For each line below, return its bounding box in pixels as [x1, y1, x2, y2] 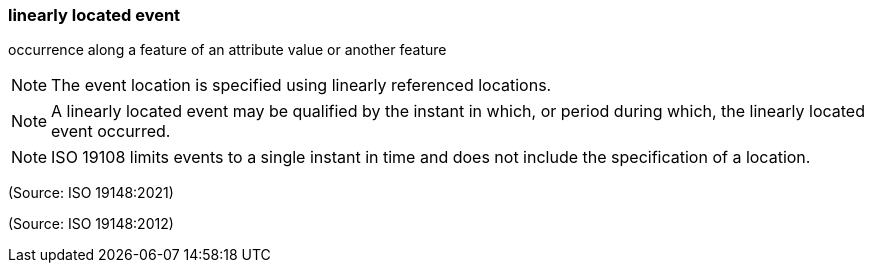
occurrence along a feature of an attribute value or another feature [8, 41, 447, 59]
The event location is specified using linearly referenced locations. [51, 75, 552, 96]
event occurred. [51, 121, 171, 142]
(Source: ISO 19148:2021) [8, 184, 174, 202]
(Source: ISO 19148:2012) [8, 215, 174, 233]
